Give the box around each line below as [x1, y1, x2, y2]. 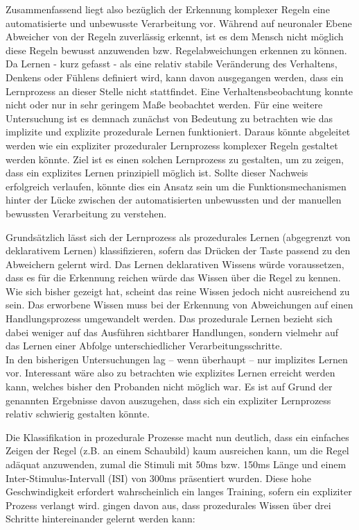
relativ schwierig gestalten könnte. [6, 406, 150, 421]
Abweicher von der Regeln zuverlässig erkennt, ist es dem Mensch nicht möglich [6, 29, 344, 44]
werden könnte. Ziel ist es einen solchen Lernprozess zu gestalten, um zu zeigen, [6, 151, 344, 166]
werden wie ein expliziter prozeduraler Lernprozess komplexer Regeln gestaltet [6, 138, 338, 152]
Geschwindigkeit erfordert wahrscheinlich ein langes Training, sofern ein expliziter [6, 484, 352, 499]
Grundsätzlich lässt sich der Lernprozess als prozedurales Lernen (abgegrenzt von [6, 229, 351, 244]
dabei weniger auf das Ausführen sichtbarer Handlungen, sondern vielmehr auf [6, 324, 339, 339]
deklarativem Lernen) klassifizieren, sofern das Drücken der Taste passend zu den [6, 243, 351, 258]
